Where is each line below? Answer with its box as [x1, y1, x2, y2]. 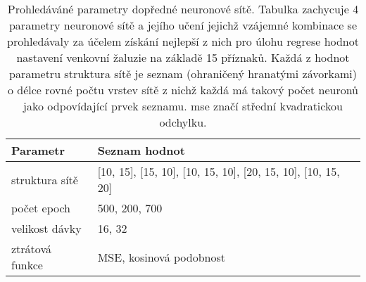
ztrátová [11, 241, 51, 257]
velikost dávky [11, 220, 82, 236]
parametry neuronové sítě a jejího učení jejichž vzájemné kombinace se [8, 17, 358, 33]
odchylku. [159, 114, 207, 130]
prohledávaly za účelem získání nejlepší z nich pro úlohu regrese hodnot [6, 33, 359, 49]
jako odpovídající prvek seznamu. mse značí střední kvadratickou [23, 98, 343, 114]
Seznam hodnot [97, 142, 185, 158]
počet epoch [11, 200, 71, 216]
